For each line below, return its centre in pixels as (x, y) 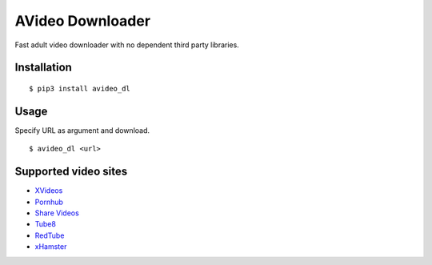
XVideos (49, 191)
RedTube (50, 235)
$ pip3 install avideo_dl (80, 88)
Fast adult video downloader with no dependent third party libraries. (127, 45)
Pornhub (49, 202)
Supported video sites (71, 172)
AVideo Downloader (83, 21)
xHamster (51, 247)
